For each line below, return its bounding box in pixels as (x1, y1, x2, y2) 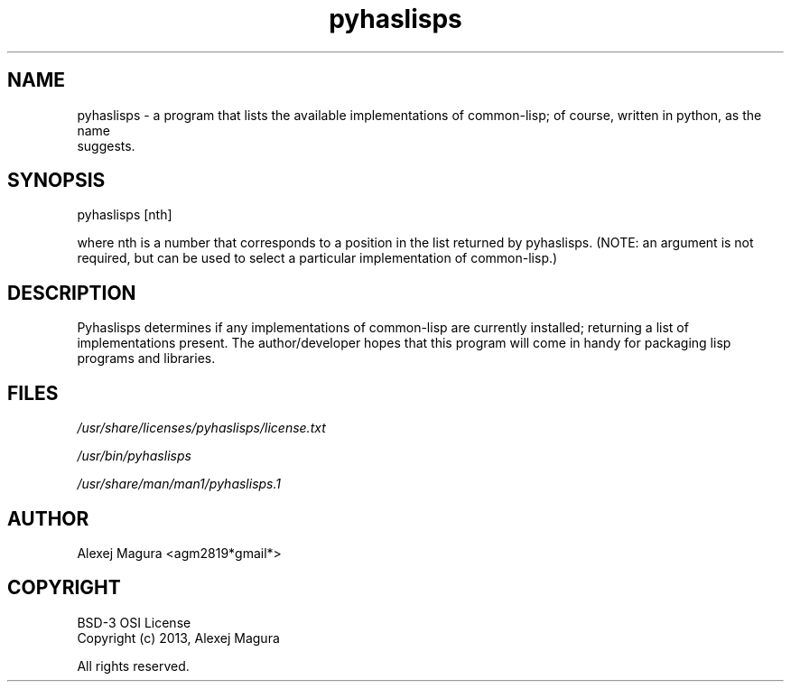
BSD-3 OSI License (77, 614, 191, 630)
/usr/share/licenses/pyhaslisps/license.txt (77, 420, 326, 436)
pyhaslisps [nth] (77, 207, 172, 223)
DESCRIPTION (7, 281, 136, 304)
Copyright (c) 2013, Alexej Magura (77, 629, 280, 646)
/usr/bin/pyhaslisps (77, 448, 191, 464)
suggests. (77, 137, 135, 154)
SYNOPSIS (7, 169, 106, 192)
